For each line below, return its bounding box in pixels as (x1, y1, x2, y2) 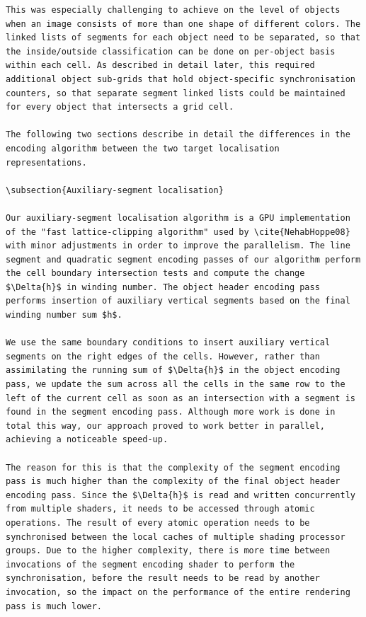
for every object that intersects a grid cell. (6, 102, 234, 113)
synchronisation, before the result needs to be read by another (6, 573, 320, 584)
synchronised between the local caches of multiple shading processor (6, 531, 345, 542)
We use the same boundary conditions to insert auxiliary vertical (6, 338, 331, 348)
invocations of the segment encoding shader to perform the (6, 559, 295, 570)
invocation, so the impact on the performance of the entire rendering (6, 587, 350, 597)
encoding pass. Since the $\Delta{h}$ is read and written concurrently (6, 490, 355, 500)
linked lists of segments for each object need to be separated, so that (6, 33, 361, 43)
